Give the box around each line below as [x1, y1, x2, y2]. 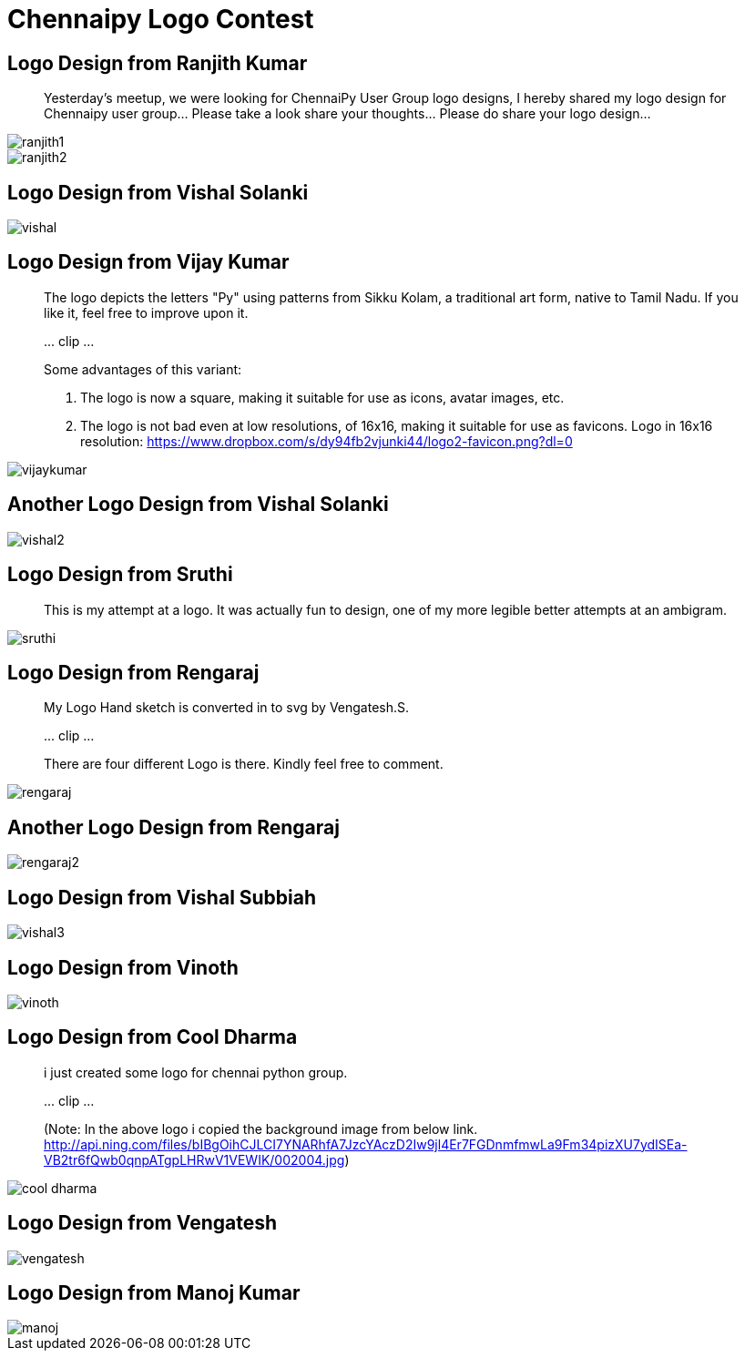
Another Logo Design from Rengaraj [7, 815, 340, 839]
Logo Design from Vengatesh [7, 1211, 277, 1235]
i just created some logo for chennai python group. [44, 1064, 348, 1080]
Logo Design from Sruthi [7, 563, 233, 587]
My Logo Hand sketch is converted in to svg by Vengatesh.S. [44, 699, 410, 716]
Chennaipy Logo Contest [7, 4, 314, 35]
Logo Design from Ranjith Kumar [7, 51, 308, 75]
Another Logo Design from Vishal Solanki [7, 493, 389, 516]
